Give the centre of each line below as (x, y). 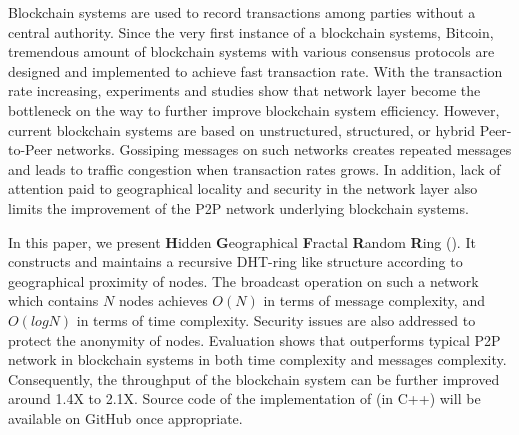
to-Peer (30, 149)
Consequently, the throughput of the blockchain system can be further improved (254, 378)
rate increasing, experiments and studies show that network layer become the (244, 90)
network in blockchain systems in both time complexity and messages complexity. (257, 359)
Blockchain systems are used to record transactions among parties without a (242, 12)
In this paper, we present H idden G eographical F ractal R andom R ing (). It (242, 241)
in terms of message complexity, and (374, 300)
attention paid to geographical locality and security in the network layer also (243, 188)
